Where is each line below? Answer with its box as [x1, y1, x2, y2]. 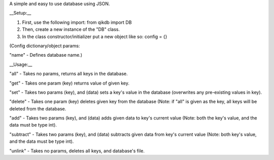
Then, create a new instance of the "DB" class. [22, 26, 120, 32]
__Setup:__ [9, 10, 31, 16]
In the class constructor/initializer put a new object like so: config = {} [22, 33, 167, 39]
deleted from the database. [9, 105, 66, 111]
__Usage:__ [9, 61, 32, 67]
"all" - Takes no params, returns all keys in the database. [9, 71, 128, 77]
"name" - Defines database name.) [9, 52, 83, 58]
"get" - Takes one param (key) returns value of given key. [9, 80, 129, 86]
